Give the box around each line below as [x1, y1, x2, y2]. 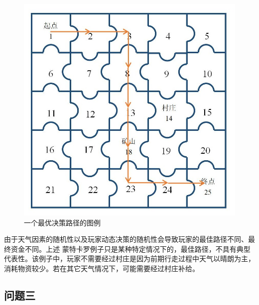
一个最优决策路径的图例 [24, 217, 101, 227]
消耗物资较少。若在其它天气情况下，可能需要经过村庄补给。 [4, 263, 199, 273]
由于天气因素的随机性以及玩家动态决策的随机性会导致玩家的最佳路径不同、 [4, 234, 248, 244]
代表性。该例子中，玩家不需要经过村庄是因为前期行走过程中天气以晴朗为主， [4, 253, 255, 264]
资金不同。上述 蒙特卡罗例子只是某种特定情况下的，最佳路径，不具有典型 [10, 243, 251, 254]
